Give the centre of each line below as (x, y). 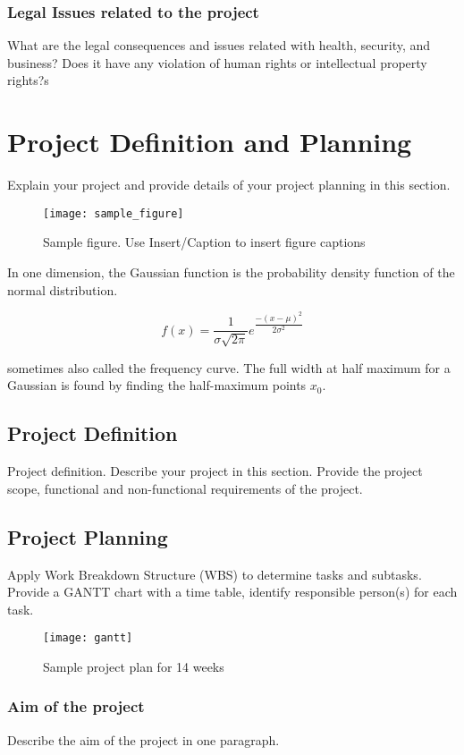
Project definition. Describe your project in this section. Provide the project (215, 471)
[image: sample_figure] (114, 213)
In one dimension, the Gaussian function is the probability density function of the (231, 271)
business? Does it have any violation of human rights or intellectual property (217, 62)
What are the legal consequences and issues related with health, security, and (219, 45)
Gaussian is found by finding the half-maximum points (157, 385)
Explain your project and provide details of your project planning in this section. (229, 185)
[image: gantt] (88, 638)
